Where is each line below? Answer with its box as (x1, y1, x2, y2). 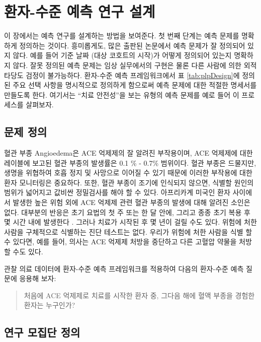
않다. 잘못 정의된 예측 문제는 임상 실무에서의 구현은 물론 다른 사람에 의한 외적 (13, 59, 257, 70)
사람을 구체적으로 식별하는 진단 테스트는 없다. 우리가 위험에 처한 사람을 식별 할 (4, 226, 252, 237)
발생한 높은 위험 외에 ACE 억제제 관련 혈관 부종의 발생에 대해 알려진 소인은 (13, 197, 250, 208)
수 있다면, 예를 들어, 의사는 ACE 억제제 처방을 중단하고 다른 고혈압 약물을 (4, 236, 237, 247)
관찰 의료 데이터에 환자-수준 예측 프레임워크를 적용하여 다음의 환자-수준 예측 (4, 263, 244, 273)
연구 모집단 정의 (4, 324, 80, 340)
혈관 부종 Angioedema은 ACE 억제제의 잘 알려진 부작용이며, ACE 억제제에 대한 (4, 148, 253, 158)
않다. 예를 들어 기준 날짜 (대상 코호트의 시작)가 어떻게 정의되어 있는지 (13, 50, 232, 60)
